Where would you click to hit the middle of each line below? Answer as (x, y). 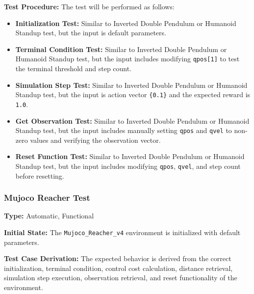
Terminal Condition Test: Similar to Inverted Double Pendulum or (121, 49)
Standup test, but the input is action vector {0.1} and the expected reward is (133, 94)
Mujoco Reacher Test (47, 198)
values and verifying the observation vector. (95, 140)
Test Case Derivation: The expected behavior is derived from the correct (118, 258)
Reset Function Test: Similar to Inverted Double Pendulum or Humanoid (130, 156)
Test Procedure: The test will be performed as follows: (89, 6)
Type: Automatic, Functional (49, 216)
